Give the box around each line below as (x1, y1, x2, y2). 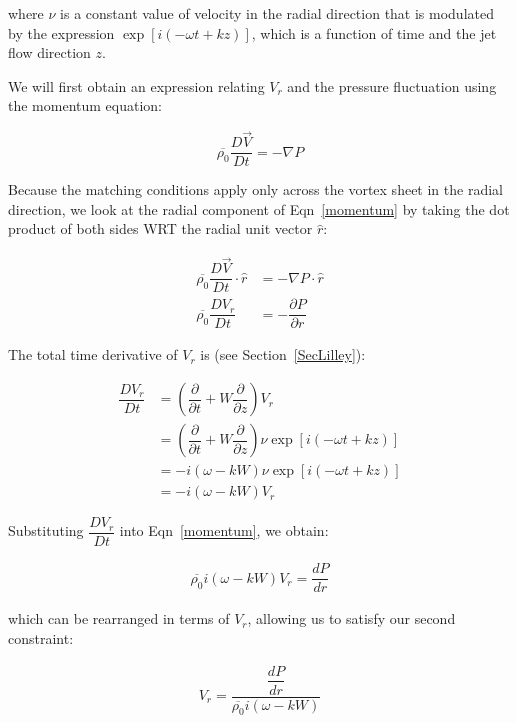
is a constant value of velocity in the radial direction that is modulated (60, 3, 494, 23)
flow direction (8, 42, 91, 63)
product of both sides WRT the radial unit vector (8, 218, 313, 239)
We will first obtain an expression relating (8, 75, 265, 96)
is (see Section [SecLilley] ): (200, 344, 366, 365)
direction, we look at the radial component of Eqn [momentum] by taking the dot (8, 198, 510, 219)
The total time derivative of (8, 344, 178, 365)
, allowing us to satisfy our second (247, 608, 456, 629)
